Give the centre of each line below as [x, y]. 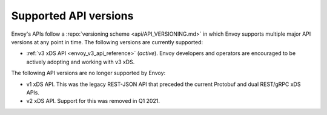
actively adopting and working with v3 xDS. [81, 62]
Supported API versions [72, 16]
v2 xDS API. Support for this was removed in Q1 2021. [93, 101]
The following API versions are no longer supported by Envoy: [88, 73]
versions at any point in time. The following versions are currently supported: [107, 42]
